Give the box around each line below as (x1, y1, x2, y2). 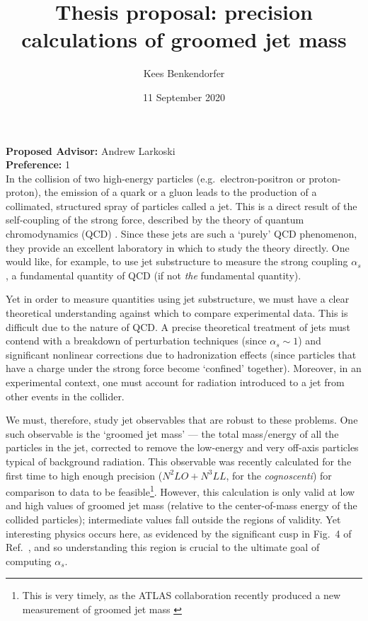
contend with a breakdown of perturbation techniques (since (6, 333, 267, 348)
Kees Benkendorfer (143, 66, 225, 81)
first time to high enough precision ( (6, 468, 163, 482)
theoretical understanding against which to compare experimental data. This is (6, 306, 348, 320)
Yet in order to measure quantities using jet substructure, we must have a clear (6, 291, 350, 306)
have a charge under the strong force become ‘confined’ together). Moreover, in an (6, 361, 362, 376)
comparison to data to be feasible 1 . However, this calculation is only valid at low (6, 482, 355, 499)
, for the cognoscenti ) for (226, 468, 332, 482)
